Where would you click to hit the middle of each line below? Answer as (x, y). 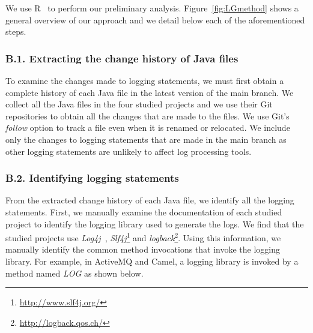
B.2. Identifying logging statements (92, 178)
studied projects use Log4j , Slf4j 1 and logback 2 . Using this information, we (143, 237)
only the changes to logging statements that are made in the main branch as (146, 139)
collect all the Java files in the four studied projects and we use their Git (139, 104)
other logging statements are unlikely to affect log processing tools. (129, 151)
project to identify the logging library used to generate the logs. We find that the (155, 223)
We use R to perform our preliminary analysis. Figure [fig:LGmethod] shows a (152, 8)
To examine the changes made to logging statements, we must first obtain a (145, 80)
